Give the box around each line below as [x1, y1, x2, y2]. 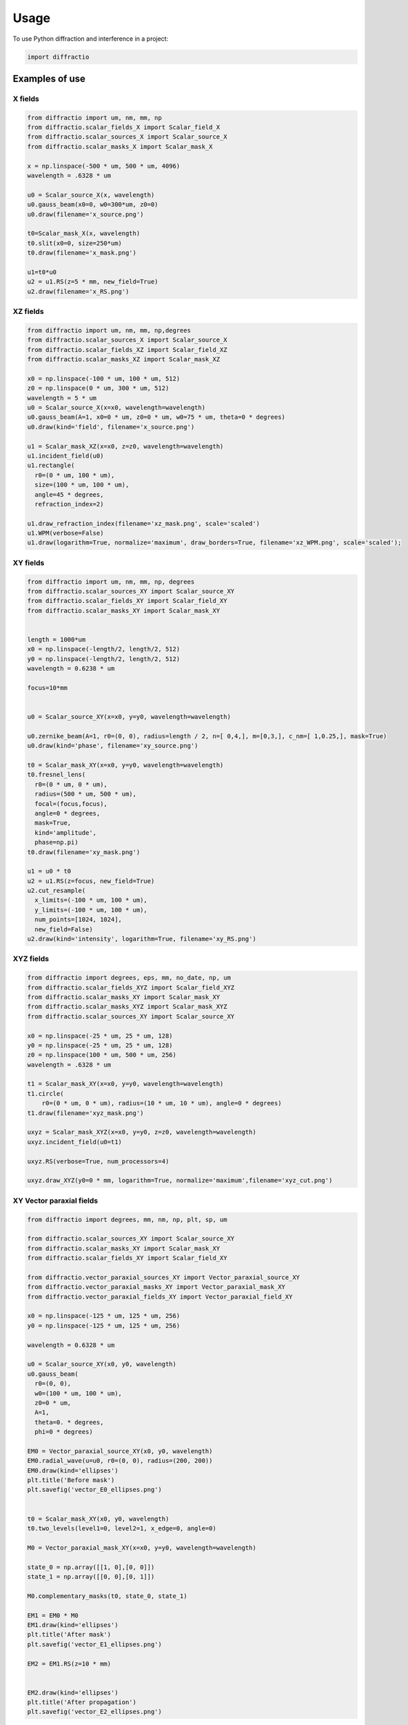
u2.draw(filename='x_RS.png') [27, 287, 130, 295]
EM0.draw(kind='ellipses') [27, 1466, 119, 1475]
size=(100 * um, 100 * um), [34, 481, 130, 489]
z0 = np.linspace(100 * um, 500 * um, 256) [27, 1051, 177, 1059]
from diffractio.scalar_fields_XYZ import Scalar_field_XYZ [27, 983, 235, 992]
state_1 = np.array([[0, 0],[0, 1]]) [27, 1573, 155, 1580]
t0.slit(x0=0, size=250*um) [27, 239, 122, 247]
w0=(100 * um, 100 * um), [34, 1389, 122, 1397]
